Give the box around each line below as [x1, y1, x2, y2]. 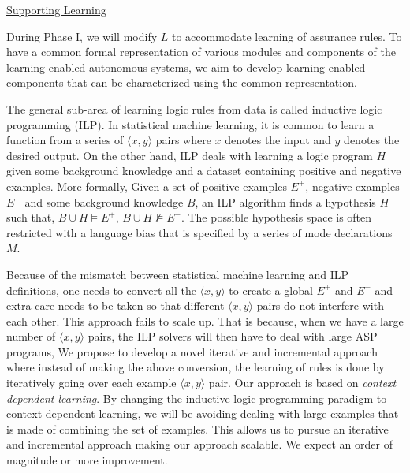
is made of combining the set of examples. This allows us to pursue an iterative [6, 420, 389, 437]
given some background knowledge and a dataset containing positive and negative [6, 162, 401, 179]
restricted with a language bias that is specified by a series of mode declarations [6, 224, 393, 240]
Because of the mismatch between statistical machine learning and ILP [6, 266, 349, 282]
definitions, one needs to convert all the [6, 281, 196, 298]
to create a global [229, 281, 313, 298]
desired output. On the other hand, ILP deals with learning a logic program [6, 147, 373, 163]
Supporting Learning [6, 2, 106, 17]
